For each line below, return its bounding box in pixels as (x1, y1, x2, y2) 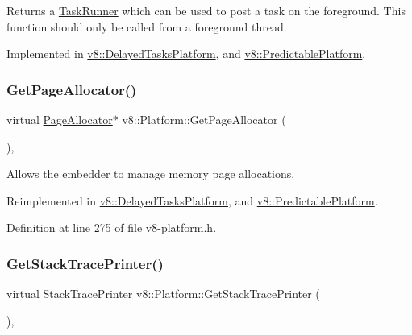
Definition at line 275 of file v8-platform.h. (6, 219, 217, 236)
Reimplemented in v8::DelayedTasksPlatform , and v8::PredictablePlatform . (6, 192, 378, 209)
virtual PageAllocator (6, 111, 113, 127)
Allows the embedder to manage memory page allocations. (6, 165, 295, 182)
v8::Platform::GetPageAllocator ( (122, 111, 286, 127)
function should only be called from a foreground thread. (6, 18, 287, 35)
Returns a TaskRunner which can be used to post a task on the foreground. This (6, 2, 406, 19)
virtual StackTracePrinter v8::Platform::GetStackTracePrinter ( (6, 285, 320, 302)
